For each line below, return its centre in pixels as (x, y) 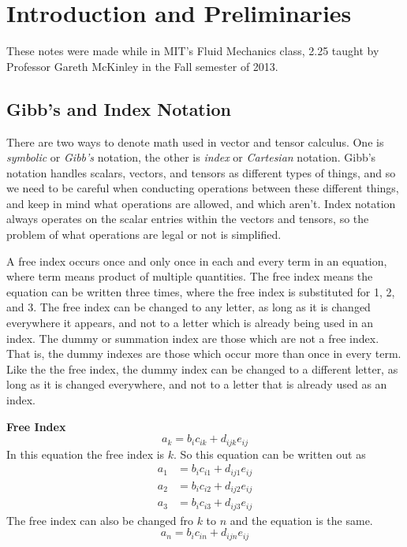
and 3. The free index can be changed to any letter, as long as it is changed (189, 307)
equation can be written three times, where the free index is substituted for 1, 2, (201, 291)
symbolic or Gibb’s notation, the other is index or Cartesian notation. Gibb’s (191, 157)
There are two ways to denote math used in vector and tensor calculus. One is (195, 141)
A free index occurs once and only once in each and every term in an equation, (197, 260)
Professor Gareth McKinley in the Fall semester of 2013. (142, 66)
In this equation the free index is (86, 454)
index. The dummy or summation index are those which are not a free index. (193, 338)
